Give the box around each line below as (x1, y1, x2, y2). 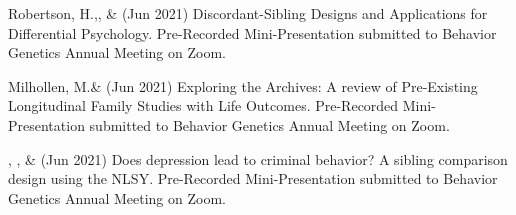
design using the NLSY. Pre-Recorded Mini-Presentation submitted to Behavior (8, 168, 498, 189)
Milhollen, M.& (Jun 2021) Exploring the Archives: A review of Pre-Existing (8, 75, 478, 96)
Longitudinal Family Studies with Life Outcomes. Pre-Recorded (8, 95, 399, 116)
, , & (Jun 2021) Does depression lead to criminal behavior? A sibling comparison (8, 148, 508, 169)
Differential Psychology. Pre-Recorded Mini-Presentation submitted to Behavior (8, 22, 497, 43)
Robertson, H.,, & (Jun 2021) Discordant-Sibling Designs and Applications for (8, 3, 488, 23)
